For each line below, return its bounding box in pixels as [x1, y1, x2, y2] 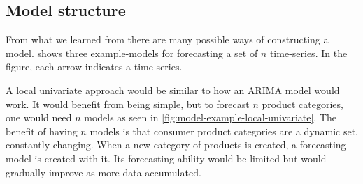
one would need [6, 110, 72, 125]
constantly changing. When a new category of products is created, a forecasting [6, 137, 346, 152]
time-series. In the [269, 45, 348, 60]
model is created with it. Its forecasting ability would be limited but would [6, 151, 327, 165]
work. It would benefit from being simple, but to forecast [6, 96, 250, 111]
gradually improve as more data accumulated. [6, 164, 201, 179]
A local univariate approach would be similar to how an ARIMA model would [6, 82, 340, 97]
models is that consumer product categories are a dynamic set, [90, 123, 358, 138]
